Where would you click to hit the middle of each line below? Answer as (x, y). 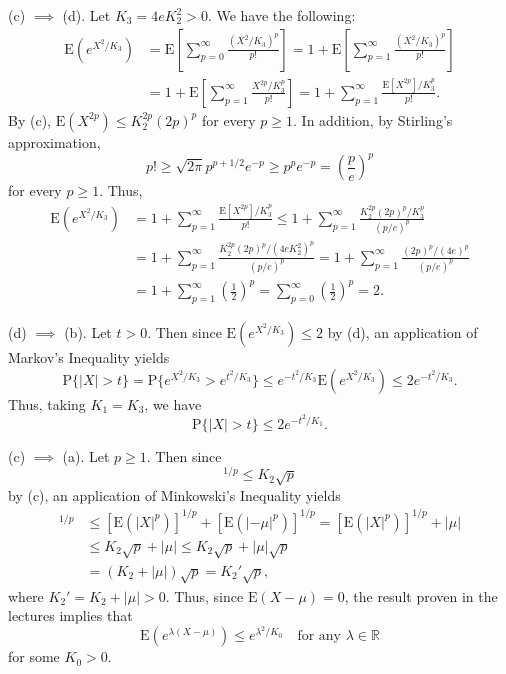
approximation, (54, 141)
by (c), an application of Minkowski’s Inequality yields (174, 494)
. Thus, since (204, 595)
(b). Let (88, 331)
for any (319, 636)
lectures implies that (70, 615)
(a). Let (86, 455)
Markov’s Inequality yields (89, 356)
